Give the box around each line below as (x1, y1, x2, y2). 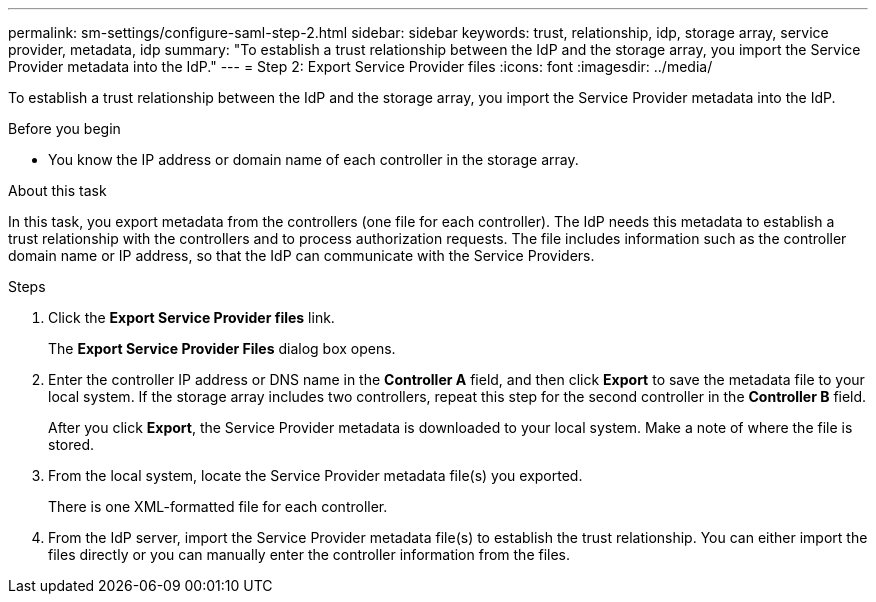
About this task (8, 182, 107, 199)
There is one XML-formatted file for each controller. (48, 498, 388, 515)
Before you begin (8, 120, 121, 137)
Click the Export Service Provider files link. (48, 309, 335, 326)
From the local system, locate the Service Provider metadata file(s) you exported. (48, 467, 583, 484)
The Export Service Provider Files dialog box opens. (48, 340, 396, 357)
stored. (48, 436, 95, 453)
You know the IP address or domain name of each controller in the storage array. (48, 151, 579, 168)
